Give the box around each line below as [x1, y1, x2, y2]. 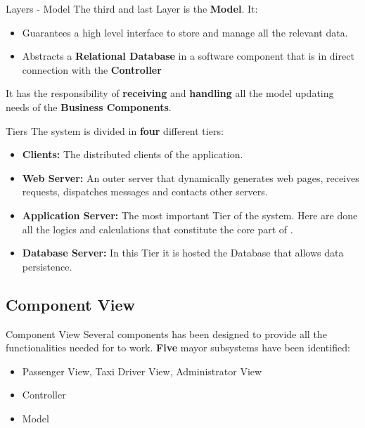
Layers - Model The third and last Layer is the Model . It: [6, 1, 258, 15]
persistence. [22, 259, 72, 273]
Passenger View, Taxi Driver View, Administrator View [22, 363, 262, 378]
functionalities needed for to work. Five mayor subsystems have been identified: [6, 340, 350, 355]
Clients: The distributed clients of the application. [22, 147, 243, 162]
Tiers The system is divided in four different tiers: [6, 123, 224, 138]
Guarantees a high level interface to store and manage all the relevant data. [22, 25, 348, 39]
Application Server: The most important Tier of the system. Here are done [22, 207, 358, 222]
